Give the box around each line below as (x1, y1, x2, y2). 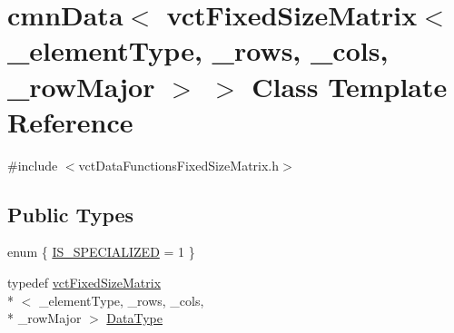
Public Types (7, 200, 134, 228)
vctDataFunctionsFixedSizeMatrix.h (78, 155, 280, 174)
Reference (7, 103, 133, 140)
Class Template (252, 67, 448, 104)
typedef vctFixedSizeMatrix (7, 273, 162, 292)
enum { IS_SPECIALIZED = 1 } (7, 242, 195, 261)
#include (7, 155, 58, 174)
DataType (106, 309, 163, 328)
